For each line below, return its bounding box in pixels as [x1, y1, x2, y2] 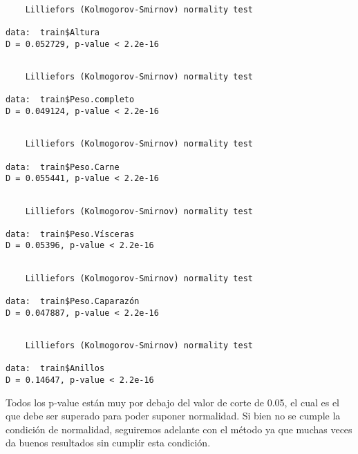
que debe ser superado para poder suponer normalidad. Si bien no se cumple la [6, 408, 341, 423]
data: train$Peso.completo [6, 95, 135, 105]
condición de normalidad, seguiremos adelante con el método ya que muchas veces [6, 422, 352, 436]
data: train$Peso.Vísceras [6, 229, 135, 239]
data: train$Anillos [6, 363, 105, 374]
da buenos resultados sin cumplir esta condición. [6, 435, 211, 450]
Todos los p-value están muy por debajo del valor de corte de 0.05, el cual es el [6, 395, 339, 409]
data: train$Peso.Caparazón [6, 296, 140, 307]
